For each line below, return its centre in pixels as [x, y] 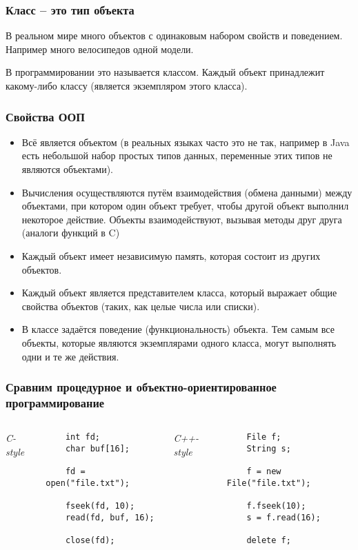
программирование [55, 402]
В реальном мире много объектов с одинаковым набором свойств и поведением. [174, 35]
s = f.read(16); [284, 517]
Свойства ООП [45, 116]
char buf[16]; [97, 448]
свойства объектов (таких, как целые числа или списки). [141, 306]
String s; [269, 448]
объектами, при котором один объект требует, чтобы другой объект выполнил [185, 206]
